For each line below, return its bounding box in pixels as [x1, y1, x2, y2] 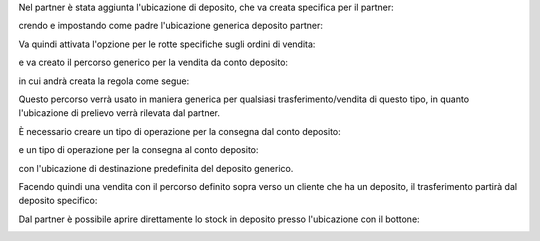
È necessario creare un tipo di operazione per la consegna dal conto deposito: [18, 125, 342, 137]
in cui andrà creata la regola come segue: [18, 75, 190, 87]
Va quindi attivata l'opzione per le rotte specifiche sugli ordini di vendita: [18, 38, 316, 50]
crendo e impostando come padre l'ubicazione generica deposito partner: [18, 20, 324, 32]
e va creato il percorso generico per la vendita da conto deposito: [18, 56, 289, 69]
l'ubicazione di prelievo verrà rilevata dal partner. [18, 107, 220, 119]
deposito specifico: [18, 195, 98, 207]
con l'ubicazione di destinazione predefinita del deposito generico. [18, 162, 294, 174]
